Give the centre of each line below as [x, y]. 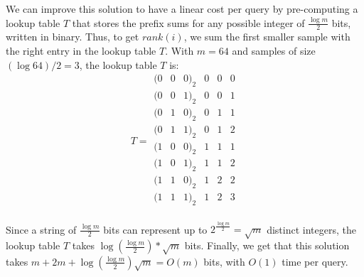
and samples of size [274, 51]
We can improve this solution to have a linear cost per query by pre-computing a [182, 9]
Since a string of [41, 229]
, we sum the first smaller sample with [267, 37]
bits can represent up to [155, 229]
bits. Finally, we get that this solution [267, 245]
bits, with [224, 261]
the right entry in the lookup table [81, 51]
